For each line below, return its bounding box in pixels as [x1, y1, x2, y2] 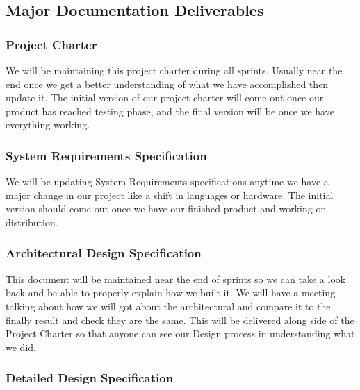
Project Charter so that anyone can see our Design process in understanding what [6, 326, 355, 341]
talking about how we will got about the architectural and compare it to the [6, 298, 331, 313]
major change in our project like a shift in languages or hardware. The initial [6, 187, 334, 202]
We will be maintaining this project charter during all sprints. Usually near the [6, 63, 343, 77]
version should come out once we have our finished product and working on [6, 201, 327, 216]
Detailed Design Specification [6, 369, 174, 387]
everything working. [6, 117, 90, 132]
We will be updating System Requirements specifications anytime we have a [6, 174, 329, 189]
